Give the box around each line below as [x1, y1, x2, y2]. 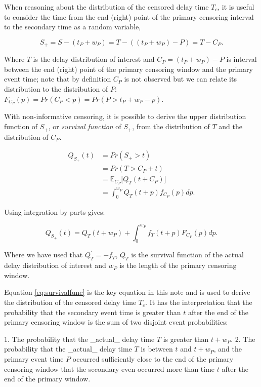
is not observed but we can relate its [124, 73, 237, 84]
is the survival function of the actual [131, 249, 244, 260]
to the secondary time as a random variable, [4, 21, 141, 32]
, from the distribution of [132, 121, 210, 132]
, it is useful [217, 2, 254, 12]
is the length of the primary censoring [119, 260, 237, 270]
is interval [226, 54, 257, 64]
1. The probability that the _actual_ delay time [4, 333, 155, 344]
